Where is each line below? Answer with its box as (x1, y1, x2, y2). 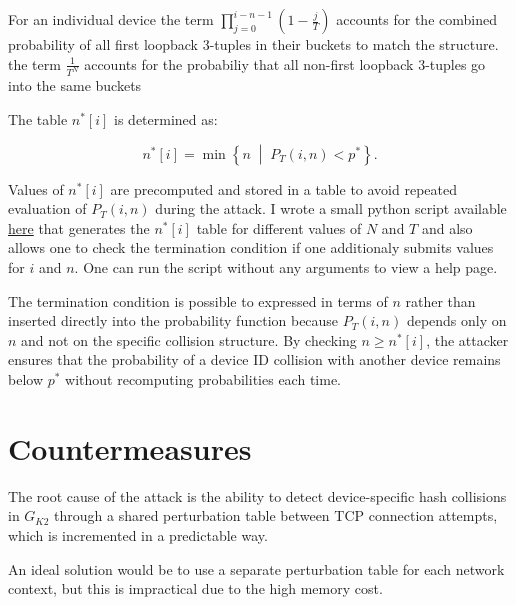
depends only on (406, 310, 507, 331)
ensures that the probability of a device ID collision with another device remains (8, 349, 501, 370)
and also (421, 217, 473, 238)
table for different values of (196, 217, 362, 238)
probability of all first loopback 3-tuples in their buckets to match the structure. (8, 34, 499, 54)
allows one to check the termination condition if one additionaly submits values (8, 237, 494, 258)
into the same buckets (8, 75, 142, 96)
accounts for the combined (336, 9, 497, 29)
